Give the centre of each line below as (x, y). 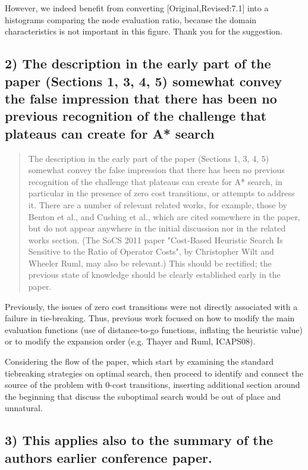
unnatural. (24, 408)
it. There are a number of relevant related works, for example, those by (158, 204)
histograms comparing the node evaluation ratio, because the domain (131, 19)
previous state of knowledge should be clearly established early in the (154, 275)
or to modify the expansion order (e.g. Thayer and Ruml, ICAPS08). (130, 341)
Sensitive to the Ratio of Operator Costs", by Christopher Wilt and (151, 251)
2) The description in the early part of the (138, 63)
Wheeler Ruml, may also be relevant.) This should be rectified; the (150, 263)
